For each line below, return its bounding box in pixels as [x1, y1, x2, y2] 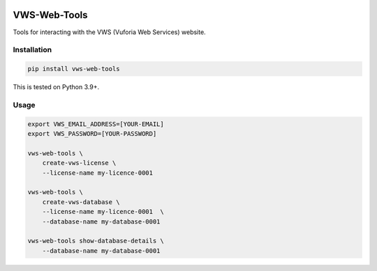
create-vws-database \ [42, 198, 120, 206]
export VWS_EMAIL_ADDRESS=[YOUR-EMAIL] [27, 120, 164, 128]
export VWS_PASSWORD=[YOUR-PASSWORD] [27, 130, 157, 137]
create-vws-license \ [42, 159, 117, 167]
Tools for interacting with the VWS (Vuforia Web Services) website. [13, 28, 206, 36]
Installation [13, 45, 52, 55]
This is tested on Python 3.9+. [13, 83, 100, 91]
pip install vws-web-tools [27, 65, 120, 73]
